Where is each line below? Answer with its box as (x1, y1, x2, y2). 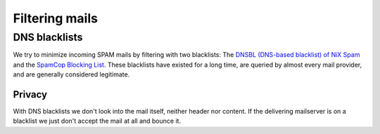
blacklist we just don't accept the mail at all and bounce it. (13, 116, 182, 126)
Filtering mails (13, 11, 99, 26)
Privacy (13, 88, 48, 100)
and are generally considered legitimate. (13, 70, 130, 79)
